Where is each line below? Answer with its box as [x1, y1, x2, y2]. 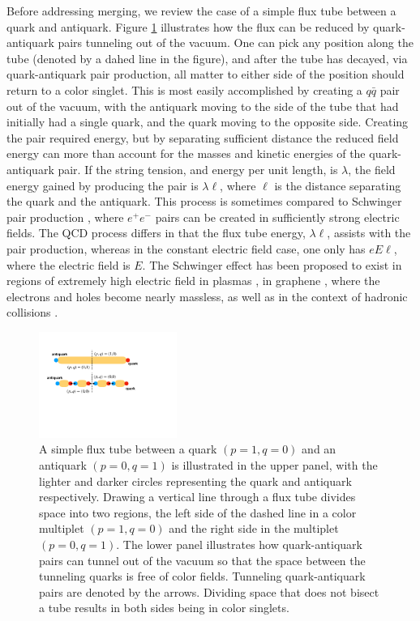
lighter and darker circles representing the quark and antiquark [39, 472, 352, 489]
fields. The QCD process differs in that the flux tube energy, [6, 224, 306, 241]
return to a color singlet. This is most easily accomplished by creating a [6, 81, 362, 98]
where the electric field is [6, 256, 131, 273]
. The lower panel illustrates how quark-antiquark [116, 536, 362, 553]
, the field [348, 160, 396, 177]
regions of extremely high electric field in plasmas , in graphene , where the [6, 272, 380, 289]
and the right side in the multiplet [169, 520, 339, 537]
